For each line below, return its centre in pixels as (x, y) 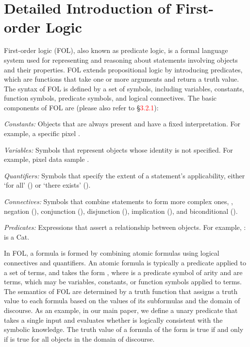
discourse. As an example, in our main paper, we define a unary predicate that (121, 310)
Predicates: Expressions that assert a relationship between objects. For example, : (125, 227)
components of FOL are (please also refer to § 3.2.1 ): (81, 107)
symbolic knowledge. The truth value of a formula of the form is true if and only (124, 329)
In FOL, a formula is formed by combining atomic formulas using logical (112, 253)
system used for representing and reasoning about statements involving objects (121, 60)
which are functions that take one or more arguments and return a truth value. (122, 79)
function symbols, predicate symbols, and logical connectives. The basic (110, 98)
